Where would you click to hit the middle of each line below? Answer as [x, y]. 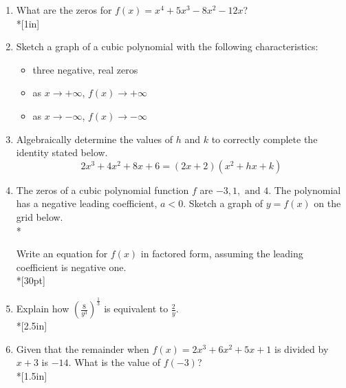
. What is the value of [115, 362]
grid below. [40, 216]
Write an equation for [62, 254]
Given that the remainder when [83, 348]
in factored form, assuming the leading [222, 254]
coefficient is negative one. [71, 267]
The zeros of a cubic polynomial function [102, 190]
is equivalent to [136, 309]
